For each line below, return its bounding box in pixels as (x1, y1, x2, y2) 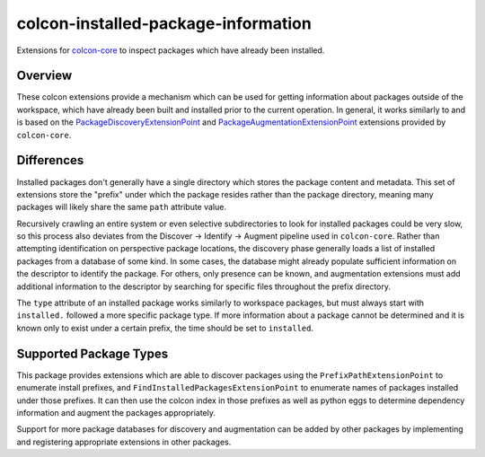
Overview (16, 68, 73, 83)
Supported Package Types (16, 346, 169, 361)
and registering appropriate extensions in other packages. (16, 436, 232, 447)
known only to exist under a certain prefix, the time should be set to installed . (16, 322, 314, 333)
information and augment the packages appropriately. (16, 407, 216, 417)
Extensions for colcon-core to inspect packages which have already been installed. (16, 45, 325, 56)
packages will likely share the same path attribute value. (16, 202, 226, 213)
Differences (16, 153, 84, 168)
